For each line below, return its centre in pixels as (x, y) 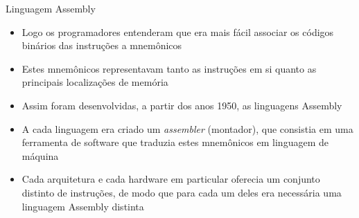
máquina (40, 155)
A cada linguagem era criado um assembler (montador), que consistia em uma (187, 128)
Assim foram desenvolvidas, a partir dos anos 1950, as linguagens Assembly (182, 105)
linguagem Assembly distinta (83, 206)
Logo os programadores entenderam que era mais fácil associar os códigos (178, 31)
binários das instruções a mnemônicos (102, 45)
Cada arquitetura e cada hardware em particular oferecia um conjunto (171, 179)
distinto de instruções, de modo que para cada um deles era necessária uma (182, 192)
